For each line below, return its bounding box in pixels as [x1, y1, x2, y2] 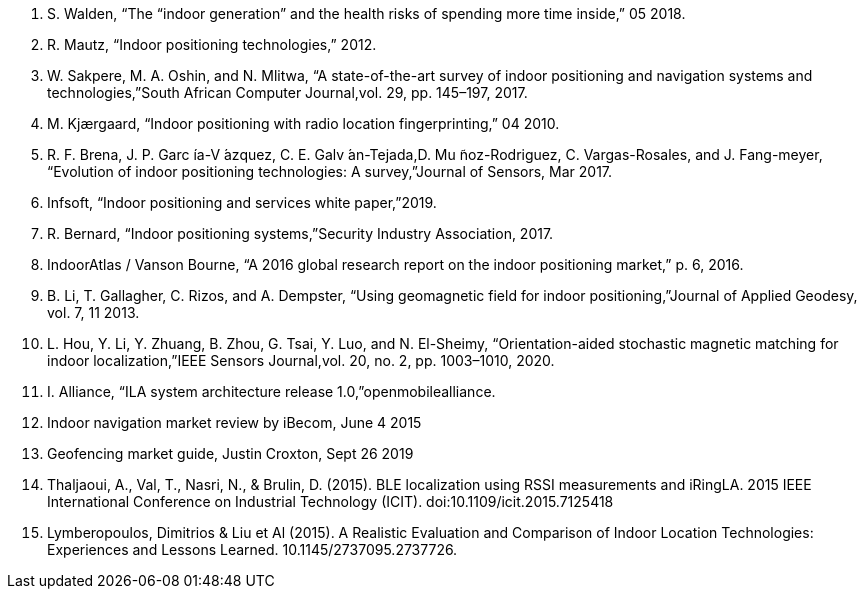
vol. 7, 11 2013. [47, 304, 140, 321]
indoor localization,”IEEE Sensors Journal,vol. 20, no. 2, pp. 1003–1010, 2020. [47, 352, 555, 369]
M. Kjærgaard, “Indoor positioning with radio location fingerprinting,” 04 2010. [47, 115, 560, 132]
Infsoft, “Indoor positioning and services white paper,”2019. [47, 194, 437, 211]
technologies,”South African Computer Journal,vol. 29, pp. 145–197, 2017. [47, 84, 528, 101]
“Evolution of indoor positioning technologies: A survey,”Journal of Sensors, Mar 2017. [47, 163, 613, 180]
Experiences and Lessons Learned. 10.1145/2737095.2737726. [47, 541, 458, 558]
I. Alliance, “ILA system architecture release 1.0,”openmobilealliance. [47, 383, 496, 400]
